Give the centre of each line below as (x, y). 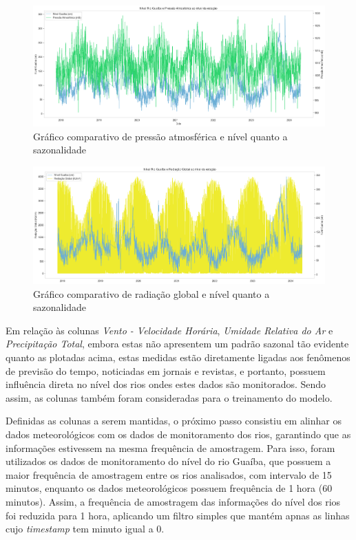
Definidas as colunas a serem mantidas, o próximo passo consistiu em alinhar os (174, 421)
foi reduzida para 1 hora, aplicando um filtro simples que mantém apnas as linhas (178, 515)
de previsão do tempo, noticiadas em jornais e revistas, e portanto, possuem (166, 370)
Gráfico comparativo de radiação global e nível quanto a (151, 293)
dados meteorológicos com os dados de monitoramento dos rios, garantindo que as (178, 434)
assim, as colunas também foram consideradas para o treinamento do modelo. (169, 397)
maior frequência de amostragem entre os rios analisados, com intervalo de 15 (169, 474)
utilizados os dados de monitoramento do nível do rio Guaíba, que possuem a (168, 461)
